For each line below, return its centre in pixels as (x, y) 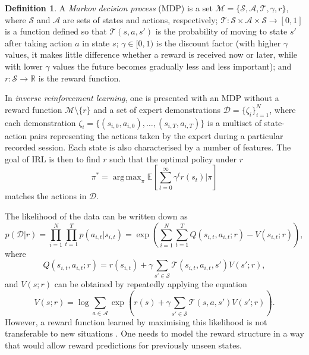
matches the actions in (46, 196)
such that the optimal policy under (173, 158)
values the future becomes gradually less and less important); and (172, 66)
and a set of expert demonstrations (157, 109)
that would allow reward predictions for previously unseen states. (123, 345)
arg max (127, 177)
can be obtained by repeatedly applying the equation (151, 284)
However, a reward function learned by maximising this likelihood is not (136, 321)
